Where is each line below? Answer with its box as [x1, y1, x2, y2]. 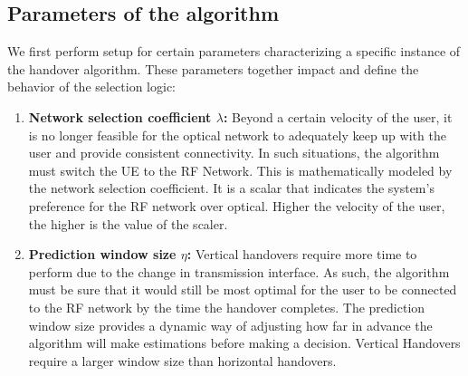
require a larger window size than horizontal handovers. [28, 351, 337, 370]
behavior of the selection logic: [7, 77, 177, 96]
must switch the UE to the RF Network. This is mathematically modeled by [28, 160, 453, 179]
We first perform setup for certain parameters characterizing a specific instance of [7, 42, 461, 61]
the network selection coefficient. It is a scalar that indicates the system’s [28, 178, 435, 198]
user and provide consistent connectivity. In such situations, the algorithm [28, 143, 440, 162]
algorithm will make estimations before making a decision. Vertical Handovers [28, 333, 461, 352]
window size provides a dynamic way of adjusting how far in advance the [28, 315, 433, 334]
